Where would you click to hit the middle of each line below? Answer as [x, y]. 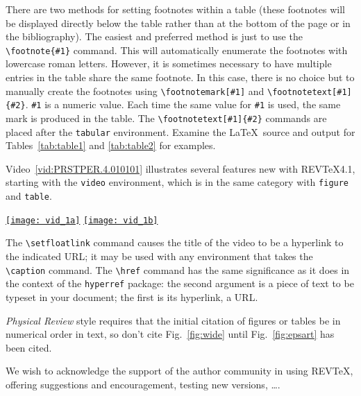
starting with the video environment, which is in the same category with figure [177, 182]
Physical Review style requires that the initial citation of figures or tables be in [173, 320]
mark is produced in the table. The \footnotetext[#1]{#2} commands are [166, 118]
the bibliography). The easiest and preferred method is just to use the [154, 36]
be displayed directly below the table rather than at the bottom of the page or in [178, 23]
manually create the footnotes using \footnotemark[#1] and [135, 91]
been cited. [29, 347]
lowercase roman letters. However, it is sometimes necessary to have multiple [169, 63]
